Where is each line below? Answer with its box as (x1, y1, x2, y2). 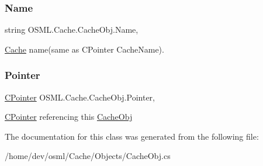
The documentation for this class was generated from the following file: (5, 130, 259, 142)
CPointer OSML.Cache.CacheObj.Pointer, (5, 91, 155, 103)
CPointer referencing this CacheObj (5, 110, 133, 123)
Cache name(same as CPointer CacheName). (5, 43, 164, 55)
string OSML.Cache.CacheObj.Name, (5, 23, 139, 36)
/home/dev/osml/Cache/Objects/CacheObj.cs (5, 150, 171, 162)
